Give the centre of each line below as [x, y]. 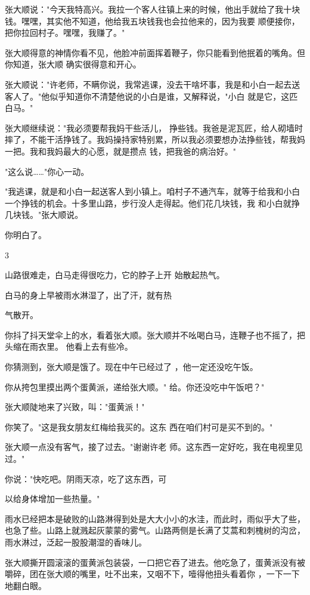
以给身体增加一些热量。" [52, 499]
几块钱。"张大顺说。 [44, 215]
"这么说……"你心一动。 [47, 171]
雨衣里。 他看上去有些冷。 [81, 346]
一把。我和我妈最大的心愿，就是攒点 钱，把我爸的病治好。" [120, 151]
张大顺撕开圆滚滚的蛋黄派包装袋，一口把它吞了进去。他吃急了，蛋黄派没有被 [155, 562]
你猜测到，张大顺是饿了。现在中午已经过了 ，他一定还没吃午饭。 [131, 367]
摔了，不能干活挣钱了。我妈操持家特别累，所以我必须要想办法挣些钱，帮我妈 [155, 139]
